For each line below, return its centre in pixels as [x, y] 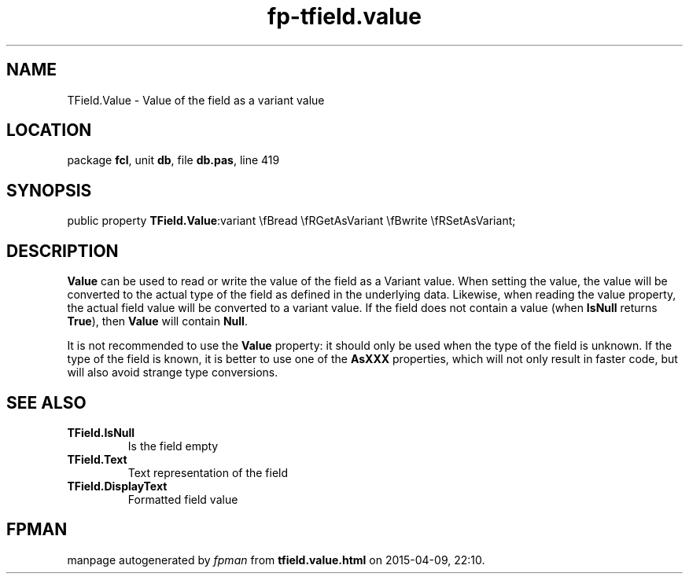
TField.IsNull [101, 432]
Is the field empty [173, 446]
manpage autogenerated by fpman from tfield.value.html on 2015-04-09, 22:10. [276, 560]
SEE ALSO [46, 402]
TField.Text [97, 459]
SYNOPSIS [49, 190]
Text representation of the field [208, 472]
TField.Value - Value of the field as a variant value [196, 100]
